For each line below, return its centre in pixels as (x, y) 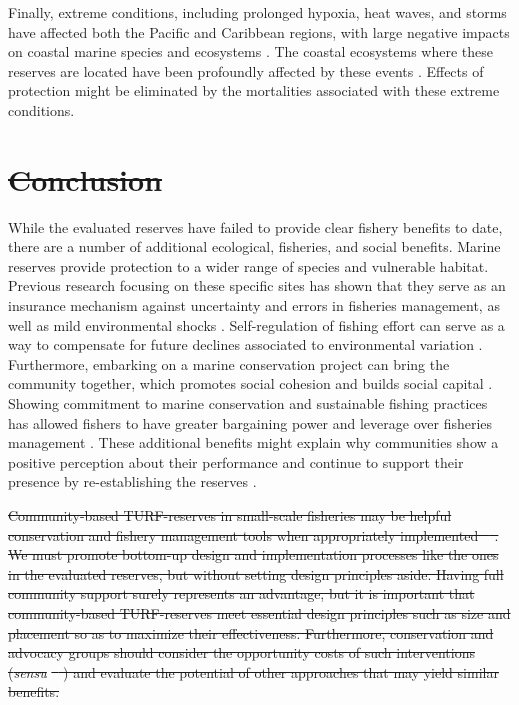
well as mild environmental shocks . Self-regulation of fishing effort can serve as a (256, 324)
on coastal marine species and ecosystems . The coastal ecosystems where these (250, 51)
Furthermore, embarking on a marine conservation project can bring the (229, 363)
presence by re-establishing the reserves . (132, 481)
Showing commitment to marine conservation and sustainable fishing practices (248, 403)
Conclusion (85, 178)
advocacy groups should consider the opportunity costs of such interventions (241, 652)
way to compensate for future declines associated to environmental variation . (245, 344)
